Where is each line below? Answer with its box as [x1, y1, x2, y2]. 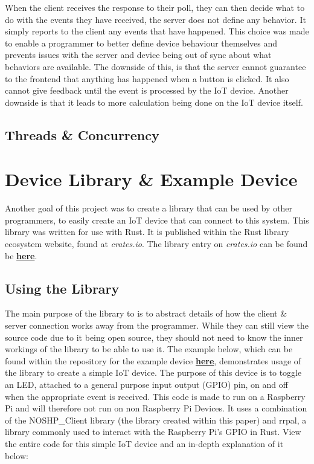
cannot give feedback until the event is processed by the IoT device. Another [5, 84, 289, 97]
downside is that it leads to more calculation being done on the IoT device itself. [5, 95, 303, 108]
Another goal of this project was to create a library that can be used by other [5, 202, 293, 214]
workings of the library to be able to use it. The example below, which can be [5, 343, 293, 355]
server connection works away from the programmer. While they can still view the [5, 319, 309, 332]
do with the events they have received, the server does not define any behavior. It [5, 13, 306, 25]
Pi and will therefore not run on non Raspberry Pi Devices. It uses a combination [5, 402, 307, 414]
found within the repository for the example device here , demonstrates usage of [5, 354, 301, 367]
